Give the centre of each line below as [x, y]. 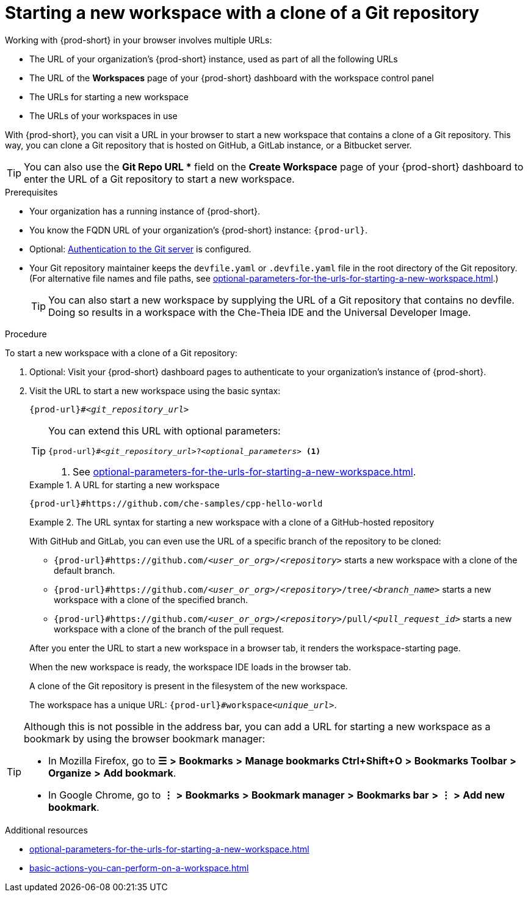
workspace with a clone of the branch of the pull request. [169, 629]
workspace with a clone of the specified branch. [151, 599]
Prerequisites [31, 192]
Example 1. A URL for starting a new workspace [125, 485]
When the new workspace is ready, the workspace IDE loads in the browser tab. [190, 667]
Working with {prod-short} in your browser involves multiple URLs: [139, 40]
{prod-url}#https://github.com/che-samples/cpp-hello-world [176, 503]
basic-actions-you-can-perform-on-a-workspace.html [139, 868]
